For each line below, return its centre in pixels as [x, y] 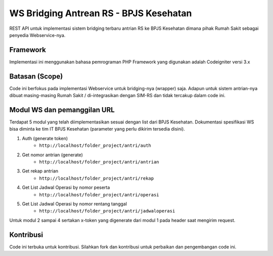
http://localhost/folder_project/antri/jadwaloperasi [107, 211]
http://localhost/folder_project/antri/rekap [97, 178]
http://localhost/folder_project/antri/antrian [99, 162]
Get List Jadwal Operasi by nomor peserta [66, 188]
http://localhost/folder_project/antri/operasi [99, 195]
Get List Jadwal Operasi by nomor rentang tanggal [75, 204]
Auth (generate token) [45, 138]
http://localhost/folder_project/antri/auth [95, 146]
